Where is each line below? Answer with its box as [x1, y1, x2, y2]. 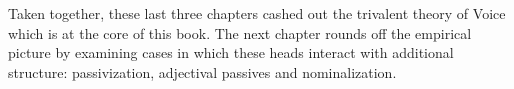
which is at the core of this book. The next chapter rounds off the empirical [8, 22, 472, 43]
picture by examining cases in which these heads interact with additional [8, 42, 454, 63]
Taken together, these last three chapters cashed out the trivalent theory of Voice [8, 3, 506, 23]
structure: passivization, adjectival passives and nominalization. [8, 61, 397, 82]
